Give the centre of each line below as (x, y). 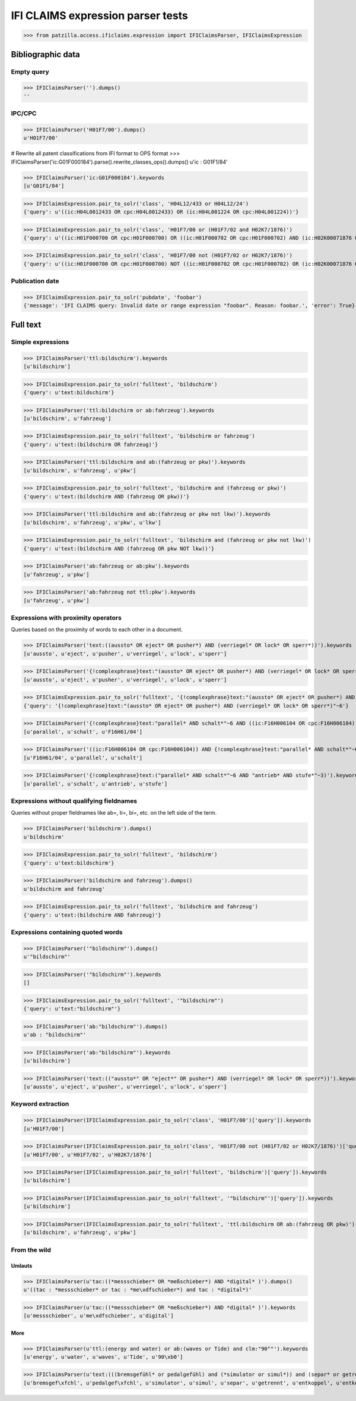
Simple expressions (40, 342)
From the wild (31, 1250)
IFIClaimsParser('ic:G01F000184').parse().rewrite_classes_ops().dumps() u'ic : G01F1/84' (119, 162)
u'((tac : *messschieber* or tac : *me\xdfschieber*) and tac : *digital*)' (138, 1290)
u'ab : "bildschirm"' (55, 1035)
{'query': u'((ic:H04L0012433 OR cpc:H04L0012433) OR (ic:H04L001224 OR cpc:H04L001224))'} (161, 212)
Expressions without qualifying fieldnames (74, 801)
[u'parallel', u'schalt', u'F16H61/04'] (83, 732)
